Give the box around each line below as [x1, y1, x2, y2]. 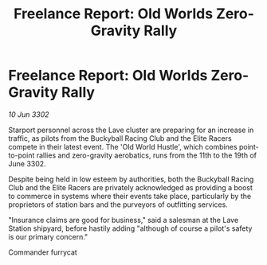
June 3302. [8, 158, 46, 168]
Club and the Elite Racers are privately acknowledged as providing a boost [8, 182, 253, 192]
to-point [8, 150, 35, 160]
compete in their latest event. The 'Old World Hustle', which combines [8, 142, 238, 151]
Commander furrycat [8, 247, 77, 257]
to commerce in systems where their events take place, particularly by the [8, 191, 252, 201]
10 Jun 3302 [8, 109, 49, 119]
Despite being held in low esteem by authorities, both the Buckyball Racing [8, 174, 254, 184]
